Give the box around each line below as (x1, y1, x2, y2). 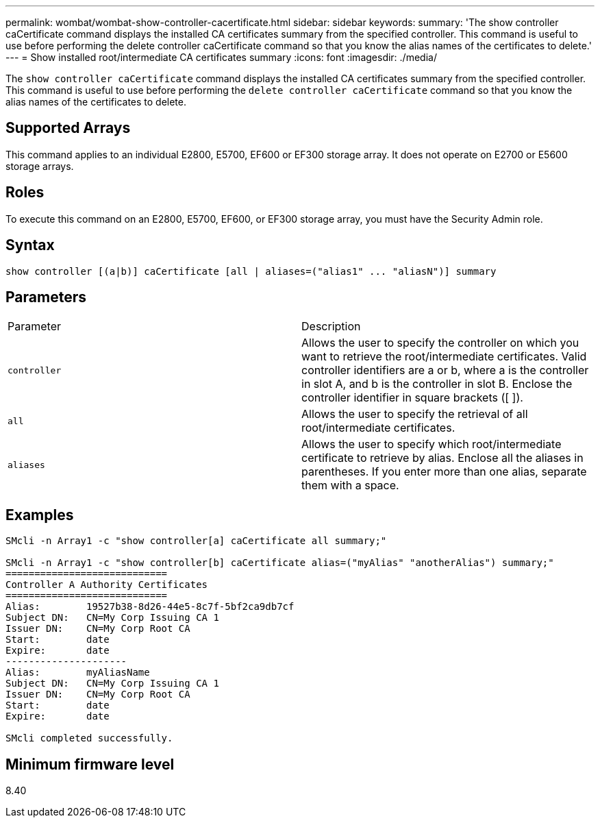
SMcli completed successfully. (5, 733, 173, 744)
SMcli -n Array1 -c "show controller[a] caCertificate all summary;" (5, 535, 387, 547)
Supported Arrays (5, 119, 131, 137)
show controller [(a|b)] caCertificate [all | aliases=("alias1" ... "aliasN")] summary (5, 265, 497, 277)
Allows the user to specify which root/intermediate (301, 437, 562, 452)
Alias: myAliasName (5, 667, 150, 678)
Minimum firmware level (5, 755, 175, 773)
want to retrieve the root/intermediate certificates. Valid (301, 349, 587, 364)
